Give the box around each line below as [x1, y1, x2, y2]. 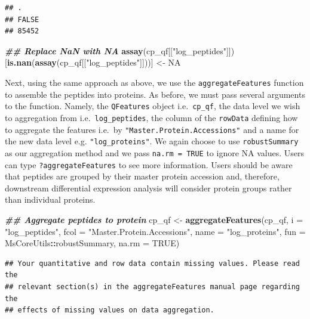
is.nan [7, 56, 32, 69]
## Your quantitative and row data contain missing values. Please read [5, 259, 300, 268]
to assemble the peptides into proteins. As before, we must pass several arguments [5, 88, 305, 100]
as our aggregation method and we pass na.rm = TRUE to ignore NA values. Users [5, 146, 305, 159]
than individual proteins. [5, 193, 96, 206]
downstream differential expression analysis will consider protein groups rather [5, 181, 292, 194]
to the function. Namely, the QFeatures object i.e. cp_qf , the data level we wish [5, 100, 300, 112]
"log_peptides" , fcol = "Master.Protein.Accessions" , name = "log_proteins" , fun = [5, 225, 306, 237]
